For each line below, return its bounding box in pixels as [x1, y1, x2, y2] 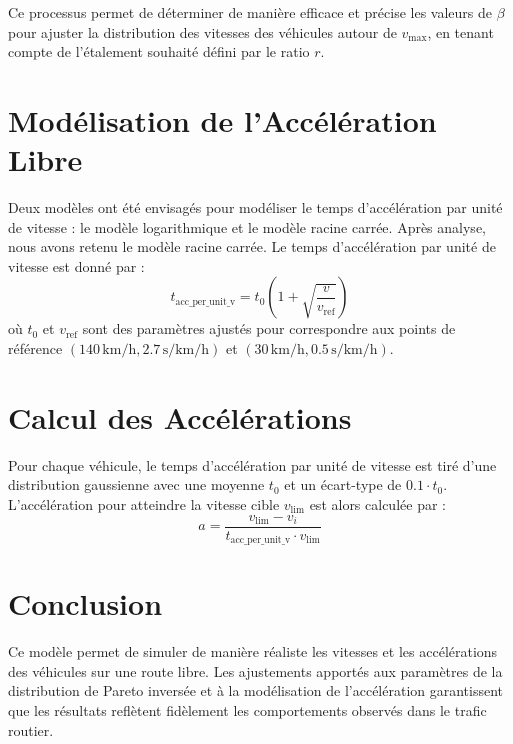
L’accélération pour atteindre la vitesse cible [8, 493, 280, 514]
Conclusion [8, 583, 163, 624]
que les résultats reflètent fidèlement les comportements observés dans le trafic [8, 699, 487, 720]
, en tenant [427, 21, 494, 42]
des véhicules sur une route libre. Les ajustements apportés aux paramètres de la [8, 660, 503, 681]
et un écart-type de [284, 474, 402, 495]
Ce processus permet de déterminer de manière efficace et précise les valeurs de [8, 2, 492, 22]
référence [8, 338, 63, 359]
